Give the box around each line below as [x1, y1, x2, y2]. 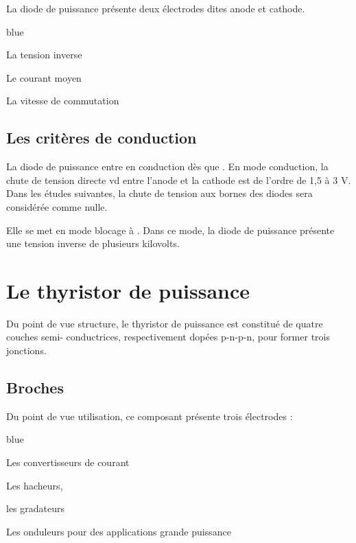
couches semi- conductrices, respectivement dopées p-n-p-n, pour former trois [6, 330, 330, 344]
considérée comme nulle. [6, 199, 108, 213]
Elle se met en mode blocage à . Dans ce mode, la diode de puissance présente [6, 222, 335, 237]
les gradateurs [6, 501, 65, 516]
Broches [6, 377, 64, 398]
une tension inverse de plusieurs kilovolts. [6, 236, 180, 251]
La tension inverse [6, 47, 82, 62]
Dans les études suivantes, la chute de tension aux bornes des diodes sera [6, 186, 313, 200]
